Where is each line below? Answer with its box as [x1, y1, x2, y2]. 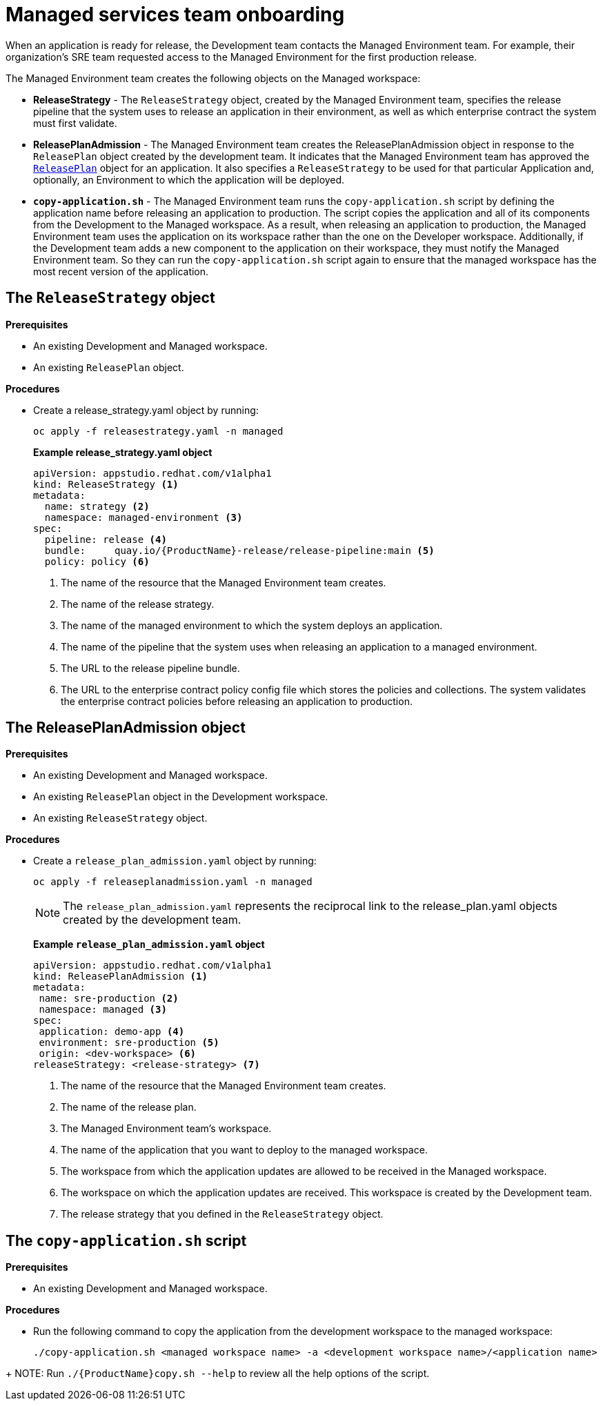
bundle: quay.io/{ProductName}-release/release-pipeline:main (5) [44, 544, 435, 556]
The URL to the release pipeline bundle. [61, 662, 240, 674]
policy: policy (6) [44, 555, 150, 567]
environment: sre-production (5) [39, 1037, 219, 1049]
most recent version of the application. [33, 265, 209, 277]
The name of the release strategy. [61, 597, 215, 610]
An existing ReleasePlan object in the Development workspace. [33, 791, 328, 803]
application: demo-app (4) [39, 1026, 185, 1038]
